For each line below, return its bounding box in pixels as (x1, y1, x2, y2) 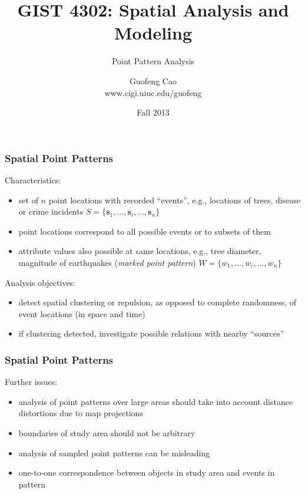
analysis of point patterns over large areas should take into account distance (18, 395, 293, 407)
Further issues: (5, 376, 58, 388)
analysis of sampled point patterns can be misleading (18, 446, 210, 459)
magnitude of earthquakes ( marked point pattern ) (18, 256, 196, 268)
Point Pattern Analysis (111, 55, 195, 67)
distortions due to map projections (18, 407, 143, 419)
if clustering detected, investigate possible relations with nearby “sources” (18, 327, 284, 340)
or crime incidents (18, 205, 84, 218)
